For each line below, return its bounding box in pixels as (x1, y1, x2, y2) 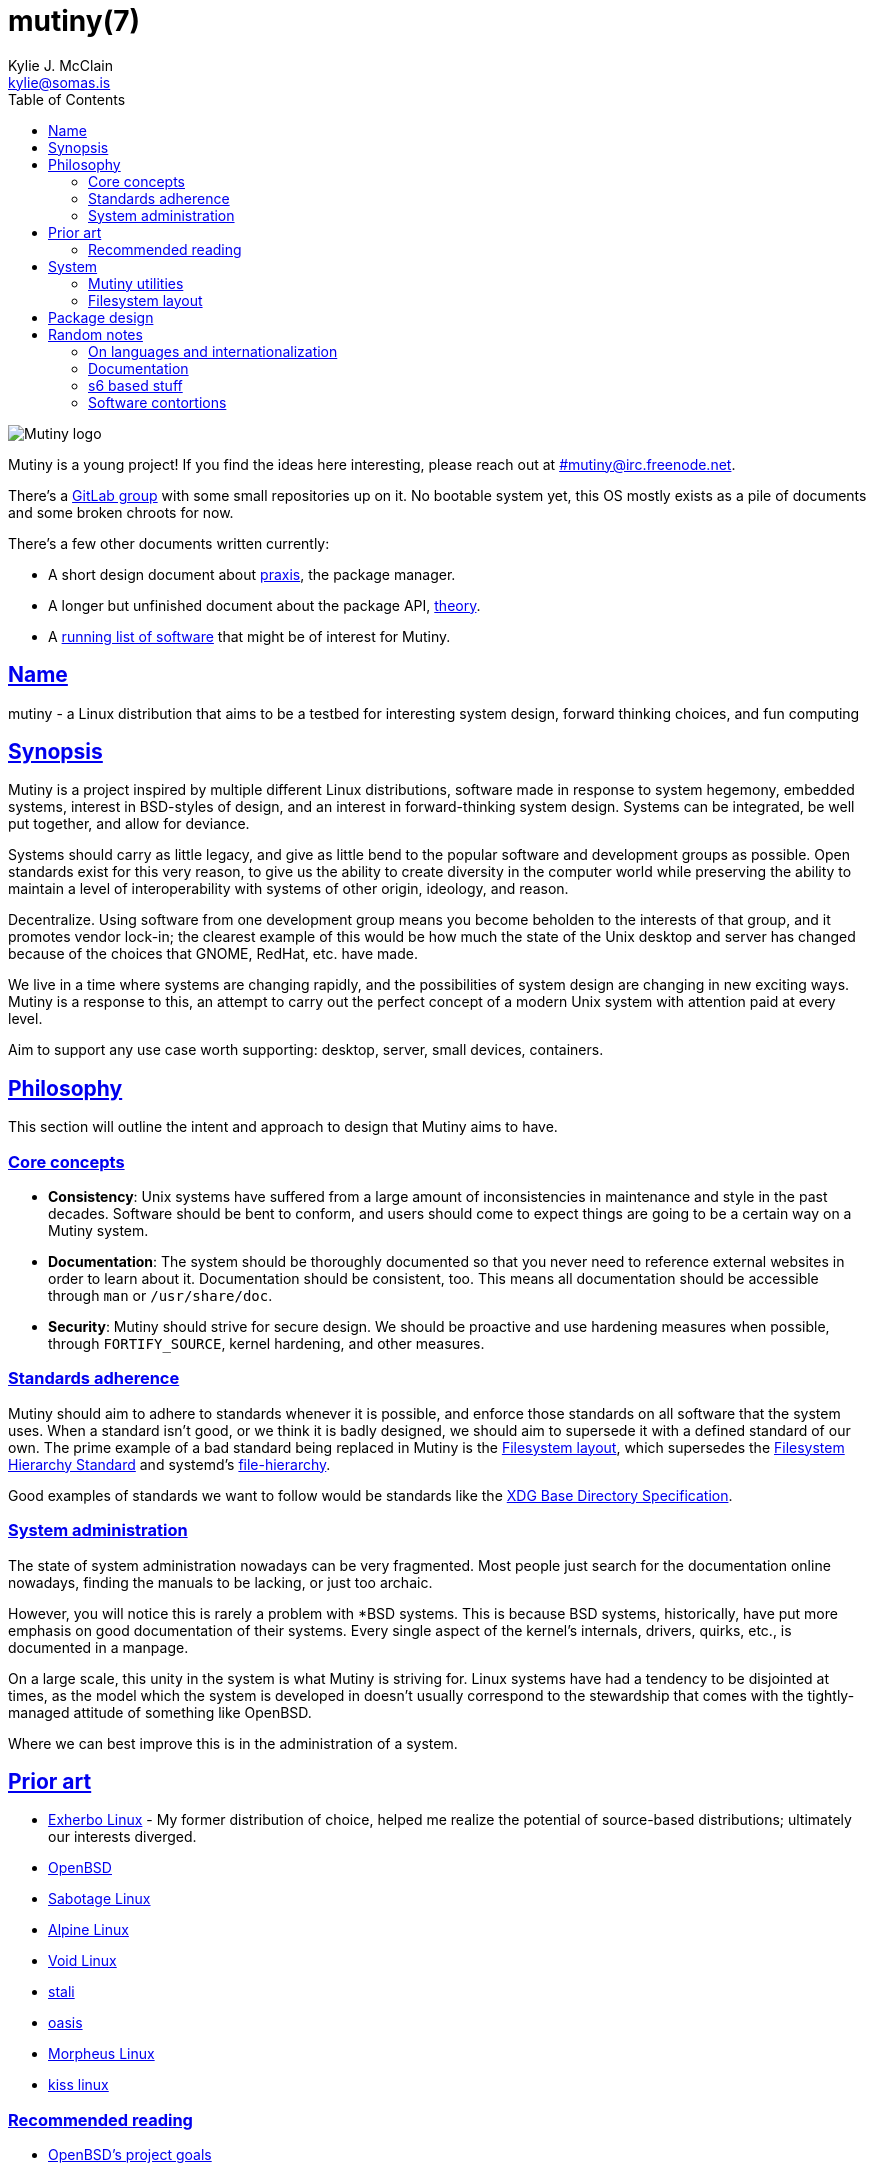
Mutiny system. (48, 1222, 149, 1240)
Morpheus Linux (48, 2045, 155, 2063)
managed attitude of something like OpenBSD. (8, 1703, 312, 1721)
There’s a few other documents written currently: (8, 534, 330, 552)
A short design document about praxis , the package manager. (48, 565, 456, 583)
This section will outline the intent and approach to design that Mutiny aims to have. (8, 1118, 558, 1136)
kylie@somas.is (8, 73, 111, 91)
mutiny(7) (8, 4, 141, 38)
